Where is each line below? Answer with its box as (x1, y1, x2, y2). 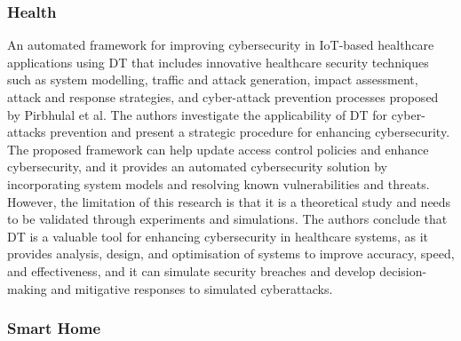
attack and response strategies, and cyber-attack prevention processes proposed (7, 88, 439, 106)
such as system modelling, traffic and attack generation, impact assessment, (7, 70, 418, 89)
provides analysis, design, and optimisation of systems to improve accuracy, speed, (7, 244, 455, 263)
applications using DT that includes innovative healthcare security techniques (7, 52, 429, 71)
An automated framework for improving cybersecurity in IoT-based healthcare (7, 36, 434, 54)
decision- (379, 261, 427, 280)
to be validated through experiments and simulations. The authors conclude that (7, 210, 448, 228)
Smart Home (7, 317, 101, 339)
